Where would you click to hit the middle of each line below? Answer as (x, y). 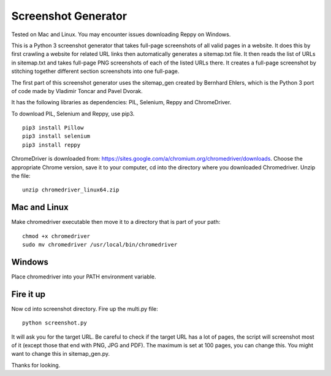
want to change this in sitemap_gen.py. (61, 354)
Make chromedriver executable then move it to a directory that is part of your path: (116, 222)
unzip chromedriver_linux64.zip (71, 190)
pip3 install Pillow (53, 128)
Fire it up (29, 294)
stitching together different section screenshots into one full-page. (95, 71)
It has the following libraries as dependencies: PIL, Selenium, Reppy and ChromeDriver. (121, 102)
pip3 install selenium (56, 136)
